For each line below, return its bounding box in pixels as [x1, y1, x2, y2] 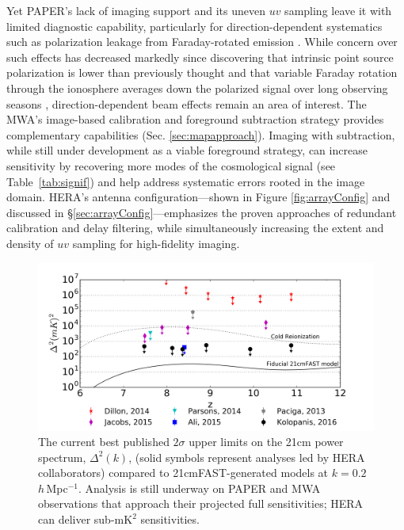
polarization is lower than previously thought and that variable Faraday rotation [6, 64, 398, 81]
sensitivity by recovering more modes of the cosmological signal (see [6, 157, 336, 173]
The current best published [38, 433, 170, 450]
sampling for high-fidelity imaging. [72, 234, 240, 251]
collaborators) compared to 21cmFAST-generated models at [38, 464, 329, 481]
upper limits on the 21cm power [189, 433, 344, 450]
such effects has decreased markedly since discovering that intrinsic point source [6, 48, 394, 65]
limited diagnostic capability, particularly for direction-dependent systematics [6, 17, 383, 34]
